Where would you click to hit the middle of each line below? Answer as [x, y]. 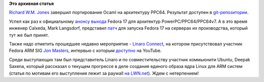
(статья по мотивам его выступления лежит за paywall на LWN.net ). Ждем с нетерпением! [104, 73]
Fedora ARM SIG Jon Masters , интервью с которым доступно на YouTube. [85, 50]
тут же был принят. [29, 35]
